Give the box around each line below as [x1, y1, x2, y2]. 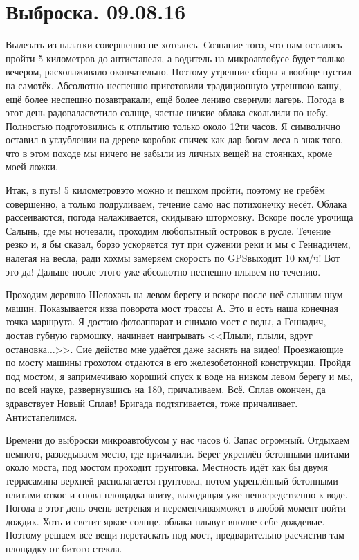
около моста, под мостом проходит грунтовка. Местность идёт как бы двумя [6, 460, 328, 474]
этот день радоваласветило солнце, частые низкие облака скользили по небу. [6, 105, 329, 120]
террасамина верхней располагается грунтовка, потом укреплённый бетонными [6, 473, 338, 487]
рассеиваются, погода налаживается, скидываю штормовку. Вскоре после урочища [6, 210, 353, 224]
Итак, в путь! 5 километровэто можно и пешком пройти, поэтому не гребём [6, 183, 325, 197]
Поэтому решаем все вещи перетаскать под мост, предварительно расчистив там [6, 527, 344, 542]
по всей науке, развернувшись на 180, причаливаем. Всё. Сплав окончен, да [6, 382, 326, 397]
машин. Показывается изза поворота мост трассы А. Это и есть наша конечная [6, 300, 338, 315]
